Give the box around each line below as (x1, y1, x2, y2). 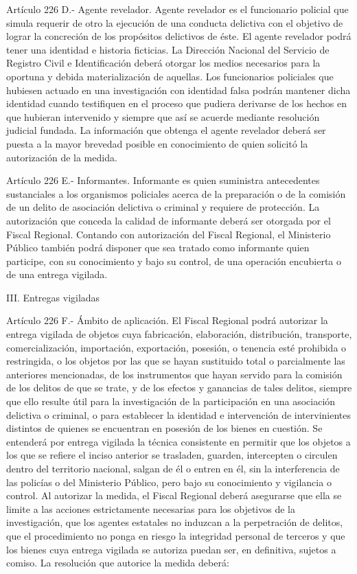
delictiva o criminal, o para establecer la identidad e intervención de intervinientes (6, 407, 352, 422)
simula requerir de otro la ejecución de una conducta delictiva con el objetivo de (6, 15, 343, 30)
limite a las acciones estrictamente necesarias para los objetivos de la (6, 501, 295, 516)
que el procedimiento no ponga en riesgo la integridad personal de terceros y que (6, 528, 345, 542)
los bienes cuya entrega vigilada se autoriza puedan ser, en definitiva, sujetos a (6, 542, 336, 556)
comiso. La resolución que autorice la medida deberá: (6, 555, 229, 570)
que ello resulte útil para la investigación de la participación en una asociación (6, 394, 336, 409)
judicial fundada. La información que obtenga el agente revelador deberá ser (6, 123, 326, 137)
